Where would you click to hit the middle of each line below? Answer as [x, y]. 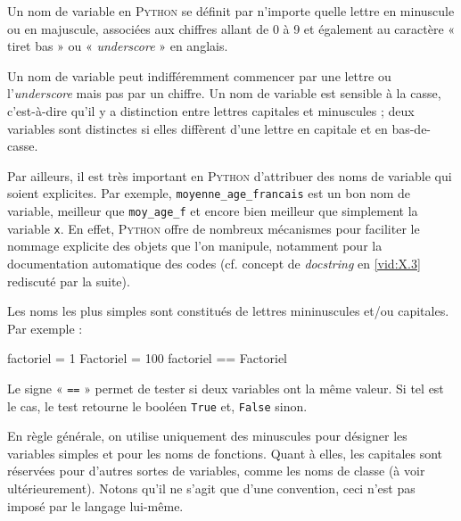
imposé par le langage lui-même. [95, 505]
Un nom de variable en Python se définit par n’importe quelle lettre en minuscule [231, 11]
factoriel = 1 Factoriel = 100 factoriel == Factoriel [147, 358]
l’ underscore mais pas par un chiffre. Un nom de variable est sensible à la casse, [224, 93]
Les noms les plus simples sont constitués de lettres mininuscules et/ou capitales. [228, 311]
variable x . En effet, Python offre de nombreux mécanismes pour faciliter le [214, 228]
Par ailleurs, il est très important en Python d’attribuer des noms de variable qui [230, 175]
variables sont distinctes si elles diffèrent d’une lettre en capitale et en [198, 128]
